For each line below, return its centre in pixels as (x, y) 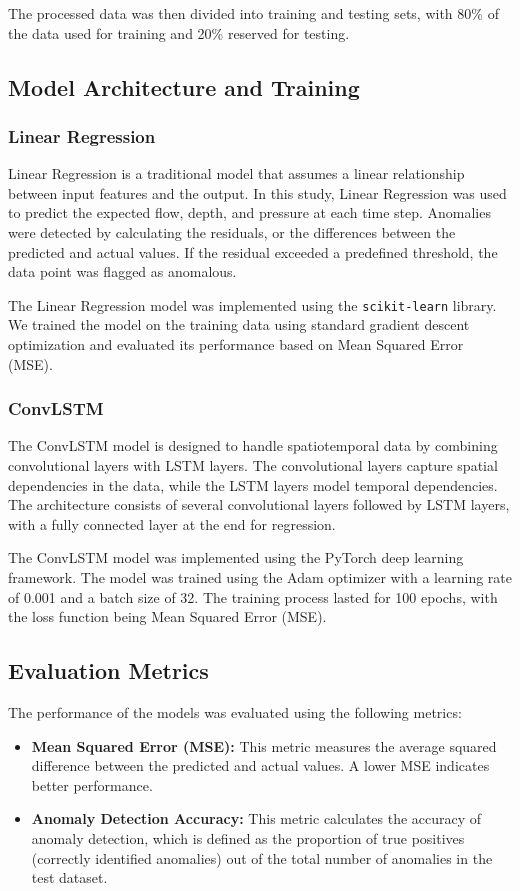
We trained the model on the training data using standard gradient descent (239, 324)
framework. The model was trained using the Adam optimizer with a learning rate (260, 576)
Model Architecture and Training (184, 86)
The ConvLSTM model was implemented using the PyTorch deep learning (236, 557)
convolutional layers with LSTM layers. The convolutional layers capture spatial (253, 465)
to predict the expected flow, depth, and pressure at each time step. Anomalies (249, 212)
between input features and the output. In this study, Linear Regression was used (257, 192)
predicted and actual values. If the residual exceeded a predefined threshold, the (253, 251)
